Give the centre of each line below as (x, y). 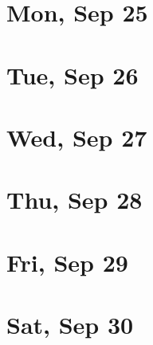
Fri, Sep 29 (67, 262)
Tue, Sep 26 (73, 74)
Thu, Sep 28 (75, 200)
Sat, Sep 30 (70, 325)
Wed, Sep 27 (77, 137)
